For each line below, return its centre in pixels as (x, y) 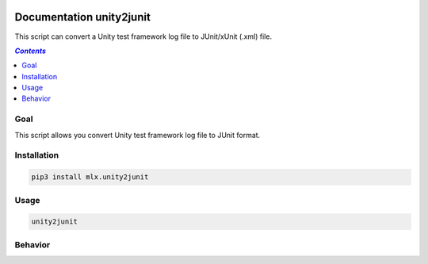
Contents (31, 51)
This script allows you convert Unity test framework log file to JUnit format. (138, 135)
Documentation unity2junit (82, 17)
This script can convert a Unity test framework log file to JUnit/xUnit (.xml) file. (143, 36)
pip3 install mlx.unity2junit (90, 177)
